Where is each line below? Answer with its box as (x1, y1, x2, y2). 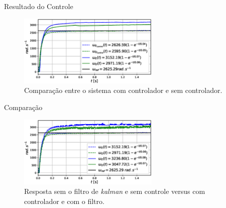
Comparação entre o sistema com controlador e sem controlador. (24, 85, 222, 95)
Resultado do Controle (4, 1, 73, 11)
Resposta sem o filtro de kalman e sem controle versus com (24, 186, 205, 196)
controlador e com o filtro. (24, 195, 104, 206)
